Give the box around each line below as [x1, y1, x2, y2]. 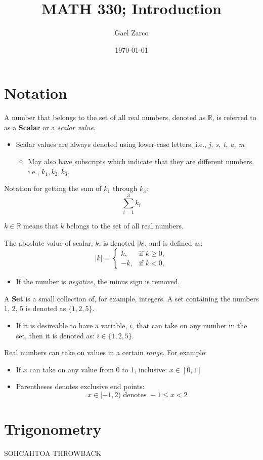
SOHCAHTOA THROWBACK [4, 448, 102, 458]
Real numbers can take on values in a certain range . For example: [4, 347, 207, 358]
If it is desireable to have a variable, [16, 320, 127, 330]
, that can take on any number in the [131, 320, 247, 330]
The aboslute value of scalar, [4, 237, 93, 248]
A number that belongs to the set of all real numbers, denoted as [4, 112, 206, 123]
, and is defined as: [145, 237, 203, 248]
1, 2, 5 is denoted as [4, 303, 66, 314]
